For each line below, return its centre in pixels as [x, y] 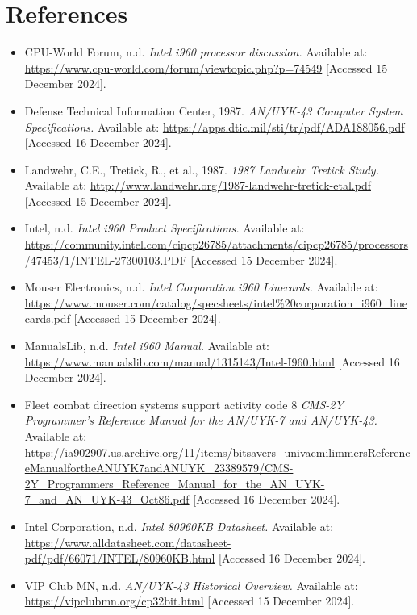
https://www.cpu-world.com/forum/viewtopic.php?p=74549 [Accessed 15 [206, 67]
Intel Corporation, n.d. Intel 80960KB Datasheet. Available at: [179, 526]
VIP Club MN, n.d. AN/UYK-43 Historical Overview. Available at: [191, 585]
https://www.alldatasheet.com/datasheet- [128, 542]
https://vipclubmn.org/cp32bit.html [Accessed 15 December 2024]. [190, 601]
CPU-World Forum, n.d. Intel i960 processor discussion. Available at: [196, 52]
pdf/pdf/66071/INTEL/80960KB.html [120, 558]
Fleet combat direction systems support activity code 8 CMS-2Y [184, 404]
